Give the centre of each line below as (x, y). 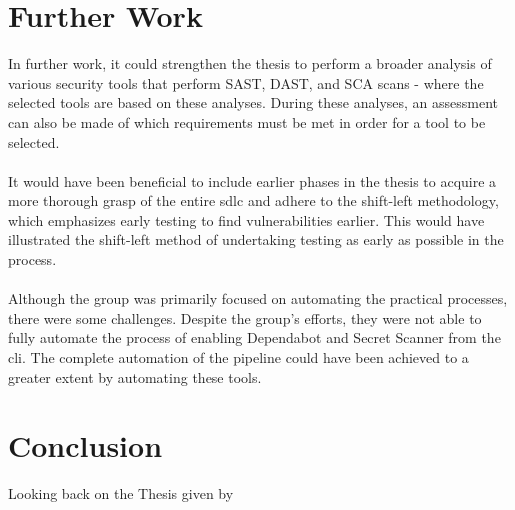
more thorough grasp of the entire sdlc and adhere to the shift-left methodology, (253, 200)
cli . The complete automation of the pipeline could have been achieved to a (238, 357)
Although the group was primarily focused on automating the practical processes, (258, 298)
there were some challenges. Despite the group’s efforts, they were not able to (245, 317)
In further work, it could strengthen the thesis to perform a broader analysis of (250, 63)
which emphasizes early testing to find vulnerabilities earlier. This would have (246, 219)
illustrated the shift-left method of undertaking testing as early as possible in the (256, 239)
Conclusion (85, 445)
